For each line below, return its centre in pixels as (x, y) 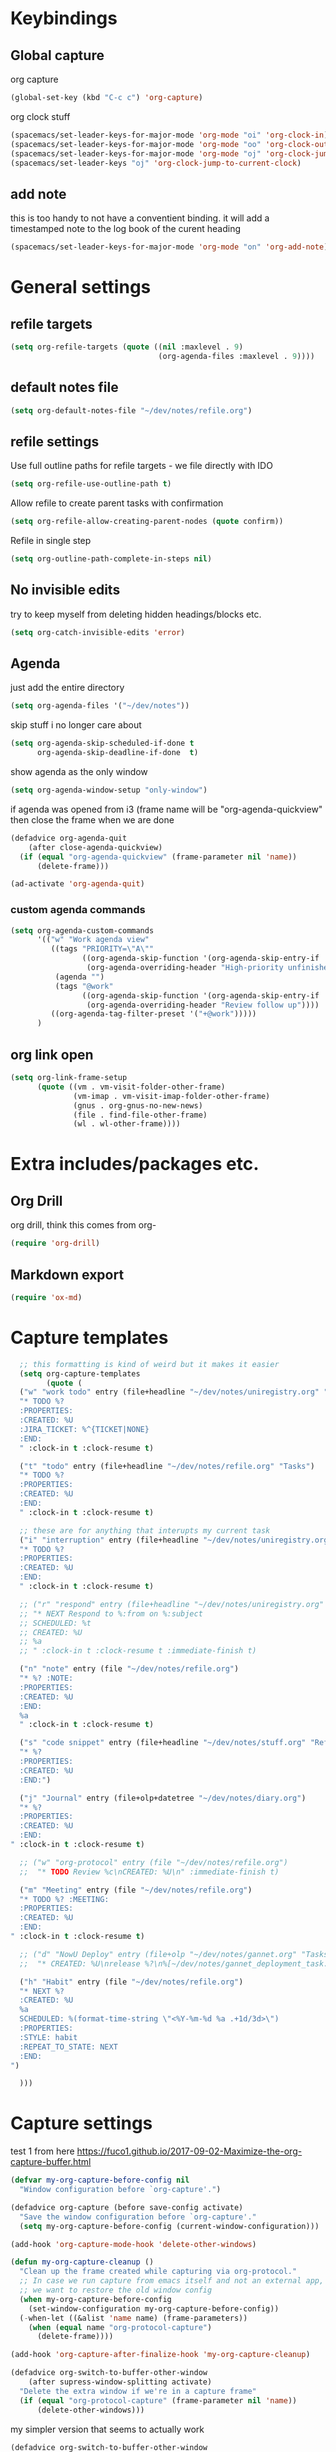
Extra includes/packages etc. (135, 1164)
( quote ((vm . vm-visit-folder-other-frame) (131, 1087)
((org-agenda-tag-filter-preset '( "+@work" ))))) (153, 1014)
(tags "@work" (84, 986)
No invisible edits (65, 590)
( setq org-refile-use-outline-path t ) (91, 484)
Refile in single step (51, 541)
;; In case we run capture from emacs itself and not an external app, (172, 2281)
